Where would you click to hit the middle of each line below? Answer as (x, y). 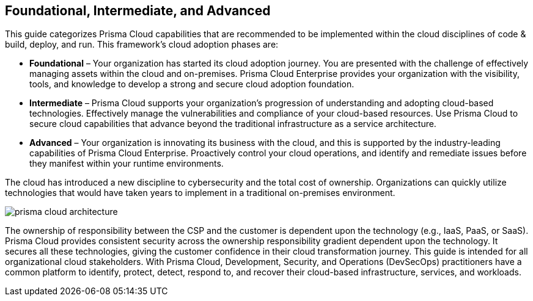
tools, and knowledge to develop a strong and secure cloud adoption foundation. (192, 84)
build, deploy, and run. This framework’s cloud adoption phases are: (142, 45)
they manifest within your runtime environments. (127, 164)
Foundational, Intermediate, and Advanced (138, 11)
